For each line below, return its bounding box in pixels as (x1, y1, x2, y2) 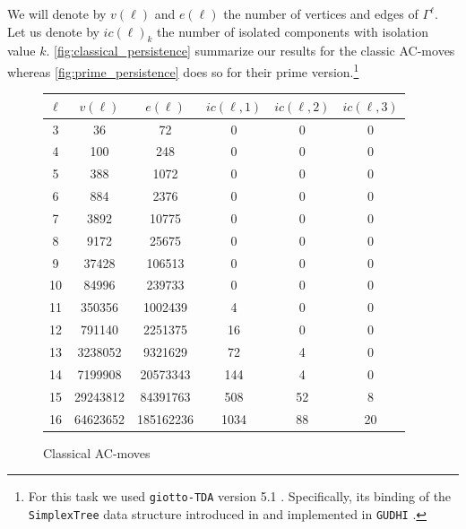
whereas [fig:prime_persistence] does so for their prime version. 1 (7, 59, 359, 81)
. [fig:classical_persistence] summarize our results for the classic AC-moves (46, 41, 455, 60)
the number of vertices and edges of (223, 4, 419, 22)
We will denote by (7, 4, 107, 22)
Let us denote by (7, 22, 99, 40)
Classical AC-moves (43, 443, 151, 462)
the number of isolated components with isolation (157, 22, 428, 40)
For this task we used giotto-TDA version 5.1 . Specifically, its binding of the (28, 487, 452, 506)
